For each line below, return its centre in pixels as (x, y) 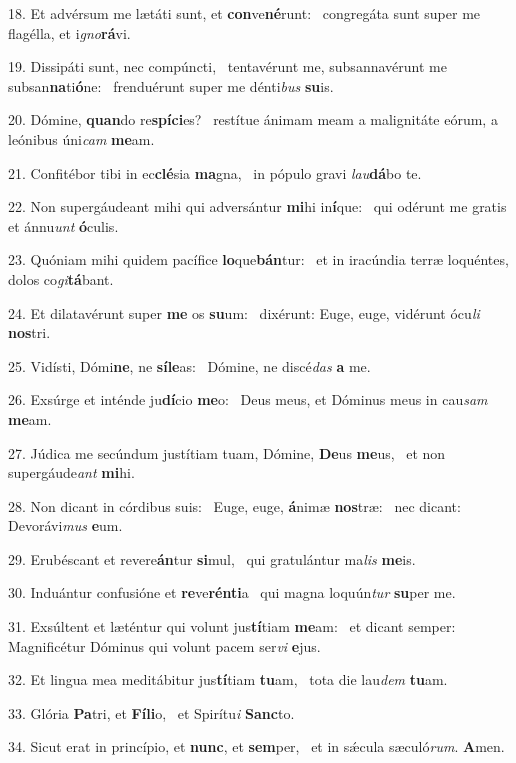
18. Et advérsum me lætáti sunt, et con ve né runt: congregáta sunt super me (244, 13)
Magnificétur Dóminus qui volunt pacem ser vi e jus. (164, 645)
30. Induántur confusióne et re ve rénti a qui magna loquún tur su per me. (232, 592)
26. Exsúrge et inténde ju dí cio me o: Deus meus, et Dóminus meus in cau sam (248, 399)
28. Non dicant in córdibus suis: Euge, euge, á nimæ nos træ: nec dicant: (234, 505)
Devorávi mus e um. (65, 525)
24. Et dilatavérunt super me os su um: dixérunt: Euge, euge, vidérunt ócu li (244, 312)
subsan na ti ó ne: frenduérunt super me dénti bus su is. (171, 85)
